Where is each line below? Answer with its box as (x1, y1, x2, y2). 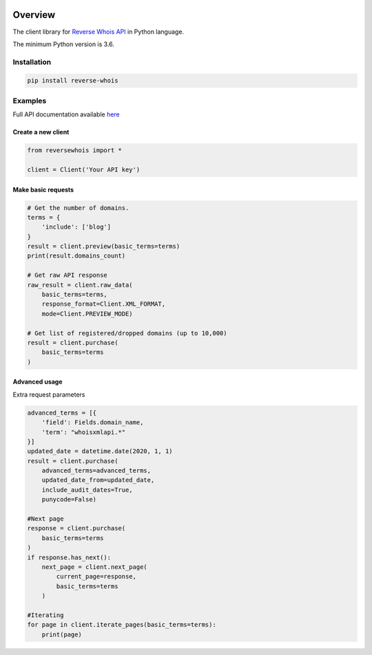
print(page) (41, 630, 83, 638)
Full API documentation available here (12, 110, 120, 118)
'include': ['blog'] (41, 223, 112, 231)
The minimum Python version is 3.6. (12, 40, 115, 48)
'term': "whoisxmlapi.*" (41, 428, 126, 436)
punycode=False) (41, 496, 96, 503)
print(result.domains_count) (27, 252, 126, 260)
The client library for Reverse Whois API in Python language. (12, 28, 185, 36)
